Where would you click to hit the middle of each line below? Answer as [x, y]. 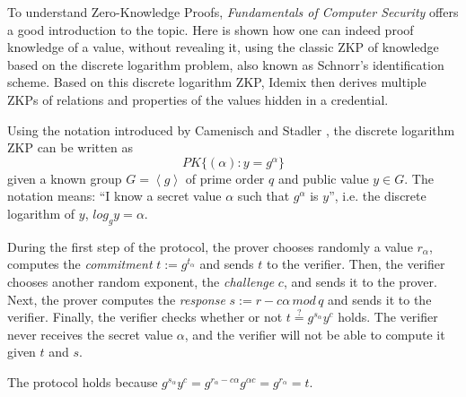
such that [264, 196]
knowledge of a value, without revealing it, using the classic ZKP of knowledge [223, 47]
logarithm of [41, 213]
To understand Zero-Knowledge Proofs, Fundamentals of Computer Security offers [233, 12]
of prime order [225, 178]
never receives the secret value [90, 334]
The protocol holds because [83, 381]
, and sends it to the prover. [360, 281]
